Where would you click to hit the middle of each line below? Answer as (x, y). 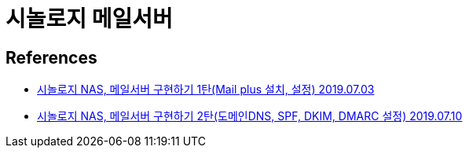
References (51, 57)
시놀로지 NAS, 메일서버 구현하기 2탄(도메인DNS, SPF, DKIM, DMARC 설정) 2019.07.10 (250, 116)
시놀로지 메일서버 (89, 19)
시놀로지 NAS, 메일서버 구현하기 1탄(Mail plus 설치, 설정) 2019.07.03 (206, 90)
